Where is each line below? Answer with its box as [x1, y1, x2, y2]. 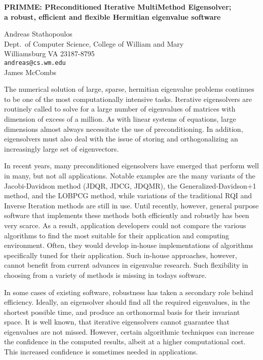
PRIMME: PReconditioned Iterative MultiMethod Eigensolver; [4, 2, 232, 12]
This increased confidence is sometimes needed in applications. [4, 346, 198, 357]
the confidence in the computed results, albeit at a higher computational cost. [4, 336, 246, 347]
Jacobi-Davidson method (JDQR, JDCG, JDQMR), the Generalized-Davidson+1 [4, 180, 256, 191]
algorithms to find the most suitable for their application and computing [4, 230, 230, 240]
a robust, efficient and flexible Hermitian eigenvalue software [4, 11, 221, 22]
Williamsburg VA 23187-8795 [4, 48, 95, 59]
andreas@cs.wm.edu [4, 59, 66, 66]
